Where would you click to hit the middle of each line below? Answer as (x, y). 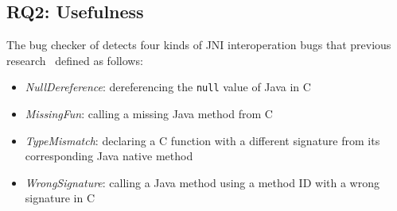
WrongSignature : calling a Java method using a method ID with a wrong (202, 182)
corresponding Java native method (109, 156)
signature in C (60, 198)
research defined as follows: (75, 60)
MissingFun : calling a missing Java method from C (149, 114)
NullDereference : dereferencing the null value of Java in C (168, 87)
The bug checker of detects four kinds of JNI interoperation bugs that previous (199, 45)
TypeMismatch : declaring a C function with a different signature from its (202, 140)
